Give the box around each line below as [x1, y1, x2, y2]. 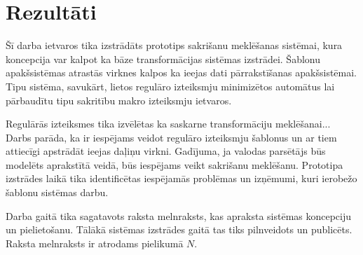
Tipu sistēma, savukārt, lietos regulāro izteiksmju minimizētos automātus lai [6, 78, 335, 93]
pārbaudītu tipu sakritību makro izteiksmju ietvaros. [6, 92, 232, 107]
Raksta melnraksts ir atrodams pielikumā [6, 235, 184, 250]
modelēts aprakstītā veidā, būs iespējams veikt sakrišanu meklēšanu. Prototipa [6, 157, 343, 172]
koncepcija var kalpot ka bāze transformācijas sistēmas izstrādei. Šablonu [6, 51, 321, 66]
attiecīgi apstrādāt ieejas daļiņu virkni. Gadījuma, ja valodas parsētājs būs [6, 144, 326, 158]
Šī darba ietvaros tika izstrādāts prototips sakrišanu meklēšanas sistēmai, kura [6, 38, 343, 53]
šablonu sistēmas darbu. [6, 185, 109, 200]
